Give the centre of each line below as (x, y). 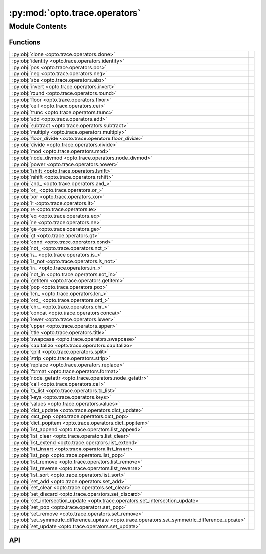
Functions (25, 42)
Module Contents (38, 26)
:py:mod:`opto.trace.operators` (75, 13)
